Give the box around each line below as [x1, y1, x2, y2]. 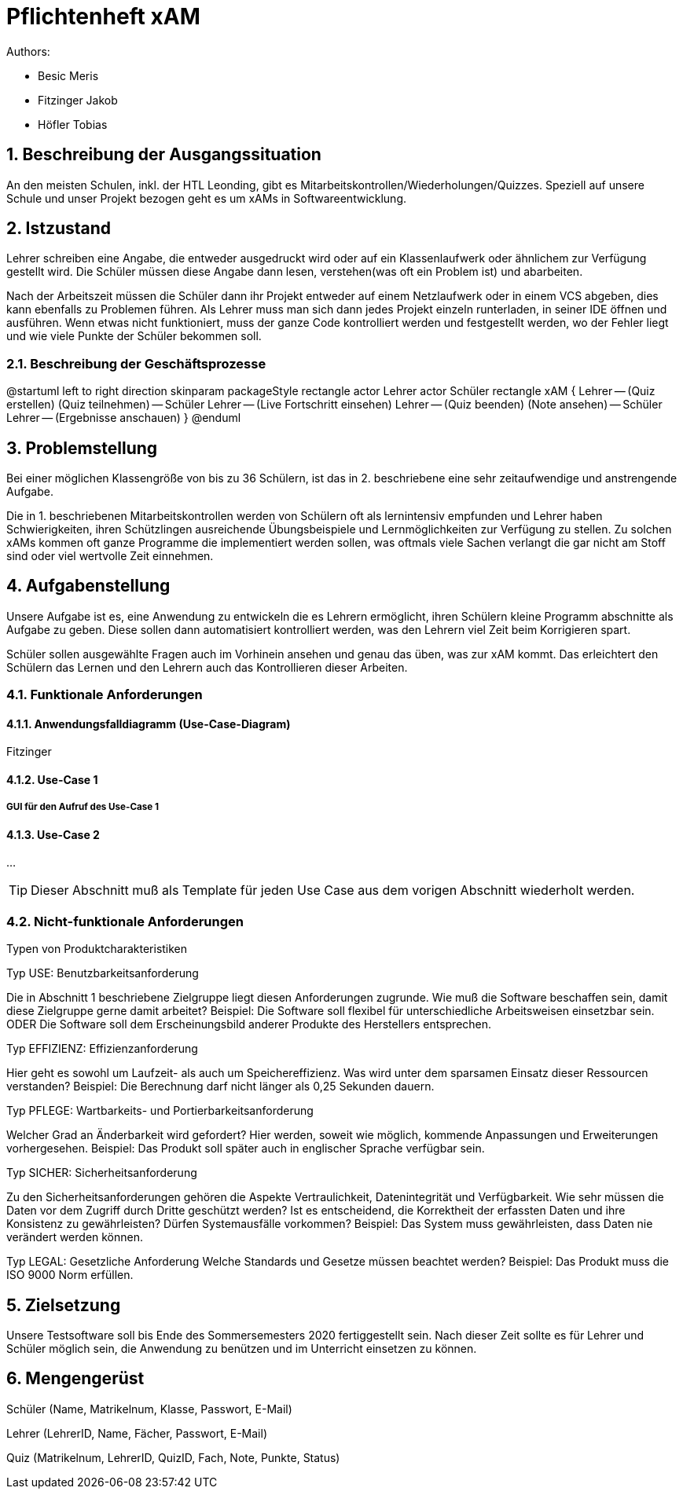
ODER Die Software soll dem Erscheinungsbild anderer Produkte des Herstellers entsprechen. [6, 1017, 492, 1031]
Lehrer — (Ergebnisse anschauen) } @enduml [6, 411, 241, 425]
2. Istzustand [6, 218, 112, 239]
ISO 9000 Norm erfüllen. [6, 1268, 134, 1282]
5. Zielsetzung [6, 1295, 121, 1315]
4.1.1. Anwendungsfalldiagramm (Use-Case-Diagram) [6, 716, 291, 731]
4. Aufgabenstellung [6, 576, 171, 596]
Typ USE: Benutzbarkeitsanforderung [6, 966, 199, 980]
